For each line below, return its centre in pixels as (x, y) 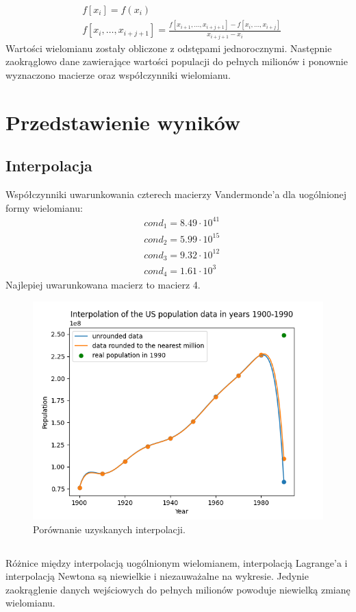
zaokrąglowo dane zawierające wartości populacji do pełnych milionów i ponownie (177, 61)
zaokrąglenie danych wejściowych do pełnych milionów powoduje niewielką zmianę (178, 589)
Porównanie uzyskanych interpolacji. (109, 529)
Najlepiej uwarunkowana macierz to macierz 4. (103, 285)
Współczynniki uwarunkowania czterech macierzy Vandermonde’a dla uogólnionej (176, 194)
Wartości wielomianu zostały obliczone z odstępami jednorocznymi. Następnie (169, 48)
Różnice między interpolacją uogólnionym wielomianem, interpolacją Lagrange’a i (177, 562)
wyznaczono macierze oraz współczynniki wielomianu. (118, 75)
